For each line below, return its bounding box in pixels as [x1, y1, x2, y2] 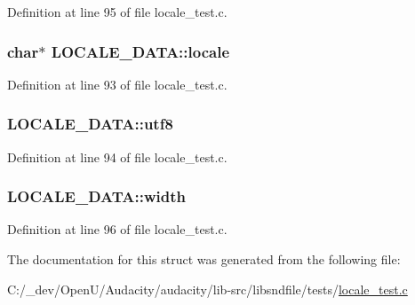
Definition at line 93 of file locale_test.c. [7, 74, 227, 93]
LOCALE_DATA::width [7, 185, 186, 207]
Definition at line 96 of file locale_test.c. [7, 220, 227, 239]
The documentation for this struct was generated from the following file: [7, 250, 401, 269]
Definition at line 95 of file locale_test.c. [7, 3, 227, 20]
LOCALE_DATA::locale [51, 40, 230, 62]
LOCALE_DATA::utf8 [7, 113, 173, 135]
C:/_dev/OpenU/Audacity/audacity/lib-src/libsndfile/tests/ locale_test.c [7, 279, 408, 298]
